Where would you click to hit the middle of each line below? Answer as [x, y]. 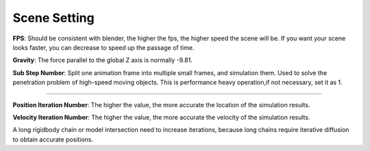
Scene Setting [54, 18]
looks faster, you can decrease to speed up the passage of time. [103, 47]
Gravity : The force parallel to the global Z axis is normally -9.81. [103, 60]
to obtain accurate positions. [53, 139]
